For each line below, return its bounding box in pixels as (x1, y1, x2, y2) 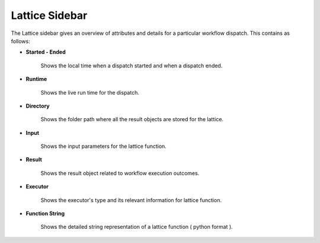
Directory (25, 102, 50, 109)
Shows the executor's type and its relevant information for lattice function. (40, 196, 222, 203)
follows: (11, 37, 30, 44)
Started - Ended (25, 48, 66, 56)
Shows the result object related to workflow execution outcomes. (40, 169, 200, 177)
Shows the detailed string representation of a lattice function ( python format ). (40, 223, 233, 231)
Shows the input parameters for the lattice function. (40, 142, 167, 150)
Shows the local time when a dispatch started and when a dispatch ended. (40, 62, 223, 69)
